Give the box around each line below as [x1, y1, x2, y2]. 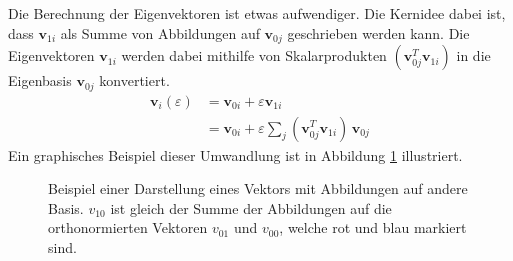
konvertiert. [99, 70, 170, 91]
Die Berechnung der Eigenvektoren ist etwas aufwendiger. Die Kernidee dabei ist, [8, 3, 506, 23]
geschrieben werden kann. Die [287, 22, 470, 43]
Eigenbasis [8, 70, 72, 91]
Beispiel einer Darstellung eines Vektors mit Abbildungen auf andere [48, 178, 468, 199]
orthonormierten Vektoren [48, 217, 208, 238]
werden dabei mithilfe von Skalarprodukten [121, 45, 387, 66]
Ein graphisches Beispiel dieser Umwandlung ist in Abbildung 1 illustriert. [8, 144, 463, 165]
